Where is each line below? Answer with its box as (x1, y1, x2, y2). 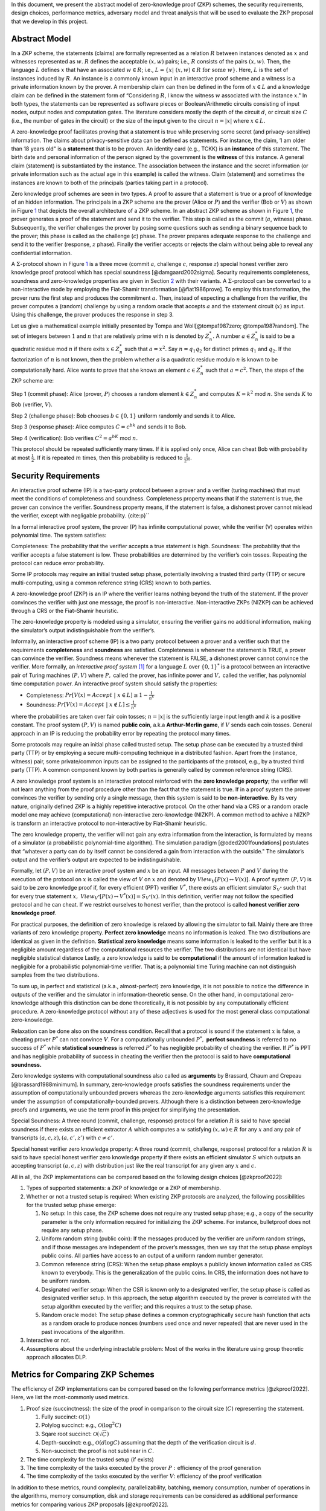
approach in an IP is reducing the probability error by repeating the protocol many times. (11, 730, 231, 737)
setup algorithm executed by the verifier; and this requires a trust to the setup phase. (41, 1302, 253, 1310)
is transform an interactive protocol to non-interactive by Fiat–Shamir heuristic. (11, 820, 207, 827)
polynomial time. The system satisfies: (11, 531, 107, 539)
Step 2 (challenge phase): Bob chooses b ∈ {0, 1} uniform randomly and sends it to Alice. (11, 412, 235, 419)
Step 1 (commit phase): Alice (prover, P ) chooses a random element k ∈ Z (11, 390, 194, 397)
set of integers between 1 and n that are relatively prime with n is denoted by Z (11, 332, 209, 340)
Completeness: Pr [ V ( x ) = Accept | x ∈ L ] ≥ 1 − (26, 691, 148, 699)
